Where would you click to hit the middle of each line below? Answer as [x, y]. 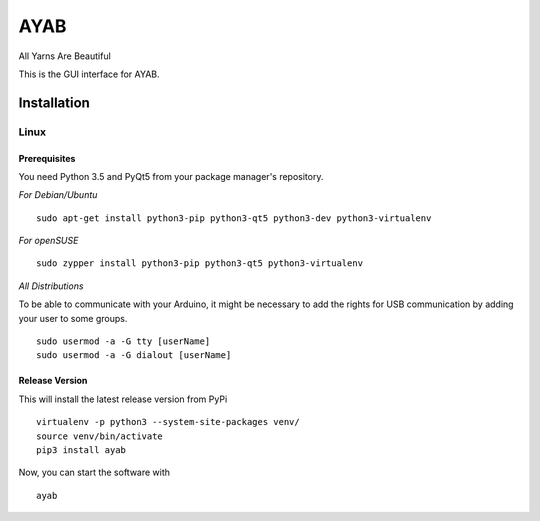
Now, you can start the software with [94, 472]
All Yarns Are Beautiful [65, 56]
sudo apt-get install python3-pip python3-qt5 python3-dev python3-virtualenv [234, 218]
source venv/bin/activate [100, 436]
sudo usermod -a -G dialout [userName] [134, 355]
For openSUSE [48, 241]
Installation [54, 102]
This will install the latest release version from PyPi [123, 399]
